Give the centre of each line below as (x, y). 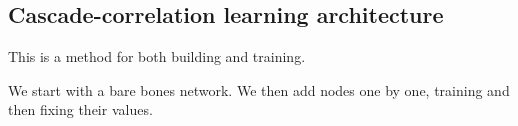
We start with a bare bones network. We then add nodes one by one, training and (259, 89)
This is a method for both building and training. (157, 56)
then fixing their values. (80, 109)
